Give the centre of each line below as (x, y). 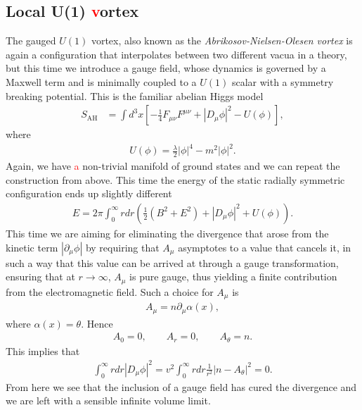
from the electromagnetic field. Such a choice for (110, 291)
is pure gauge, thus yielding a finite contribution (233, 277)
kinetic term (32, 247)
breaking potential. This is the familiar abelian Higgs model (135, 95)
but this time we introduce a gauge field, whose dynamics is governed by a (166, 68)
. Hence (97, 323)
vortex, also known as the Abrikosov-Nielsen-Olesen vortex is (222, 41)
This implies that (43, 350)
